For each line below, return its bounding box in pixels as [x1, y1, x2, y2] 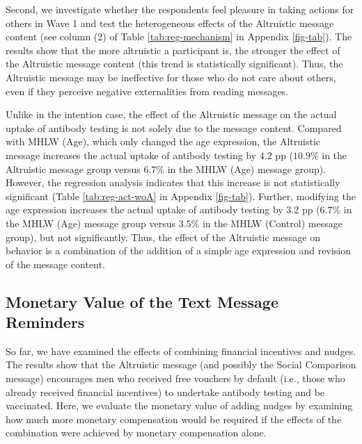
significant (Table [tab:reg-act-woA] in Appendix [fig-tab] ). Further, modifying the [6, 188, 356, 203]
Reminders [6, 311, 85, 333]
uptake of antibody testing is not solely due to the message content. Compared [6, 120, 342, 135]
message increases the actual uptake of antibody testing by [6, 147, 257, 162]
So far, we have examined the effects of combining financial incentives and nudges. [6, 343, 356, 358]
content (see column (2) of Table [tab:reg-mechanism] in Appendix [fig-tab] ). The [6, 29, 352, 44]
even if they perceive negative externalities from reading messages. [6, 83, 289, 98]
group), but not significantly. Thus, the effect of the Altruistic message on [6, 229, 320, 244]
